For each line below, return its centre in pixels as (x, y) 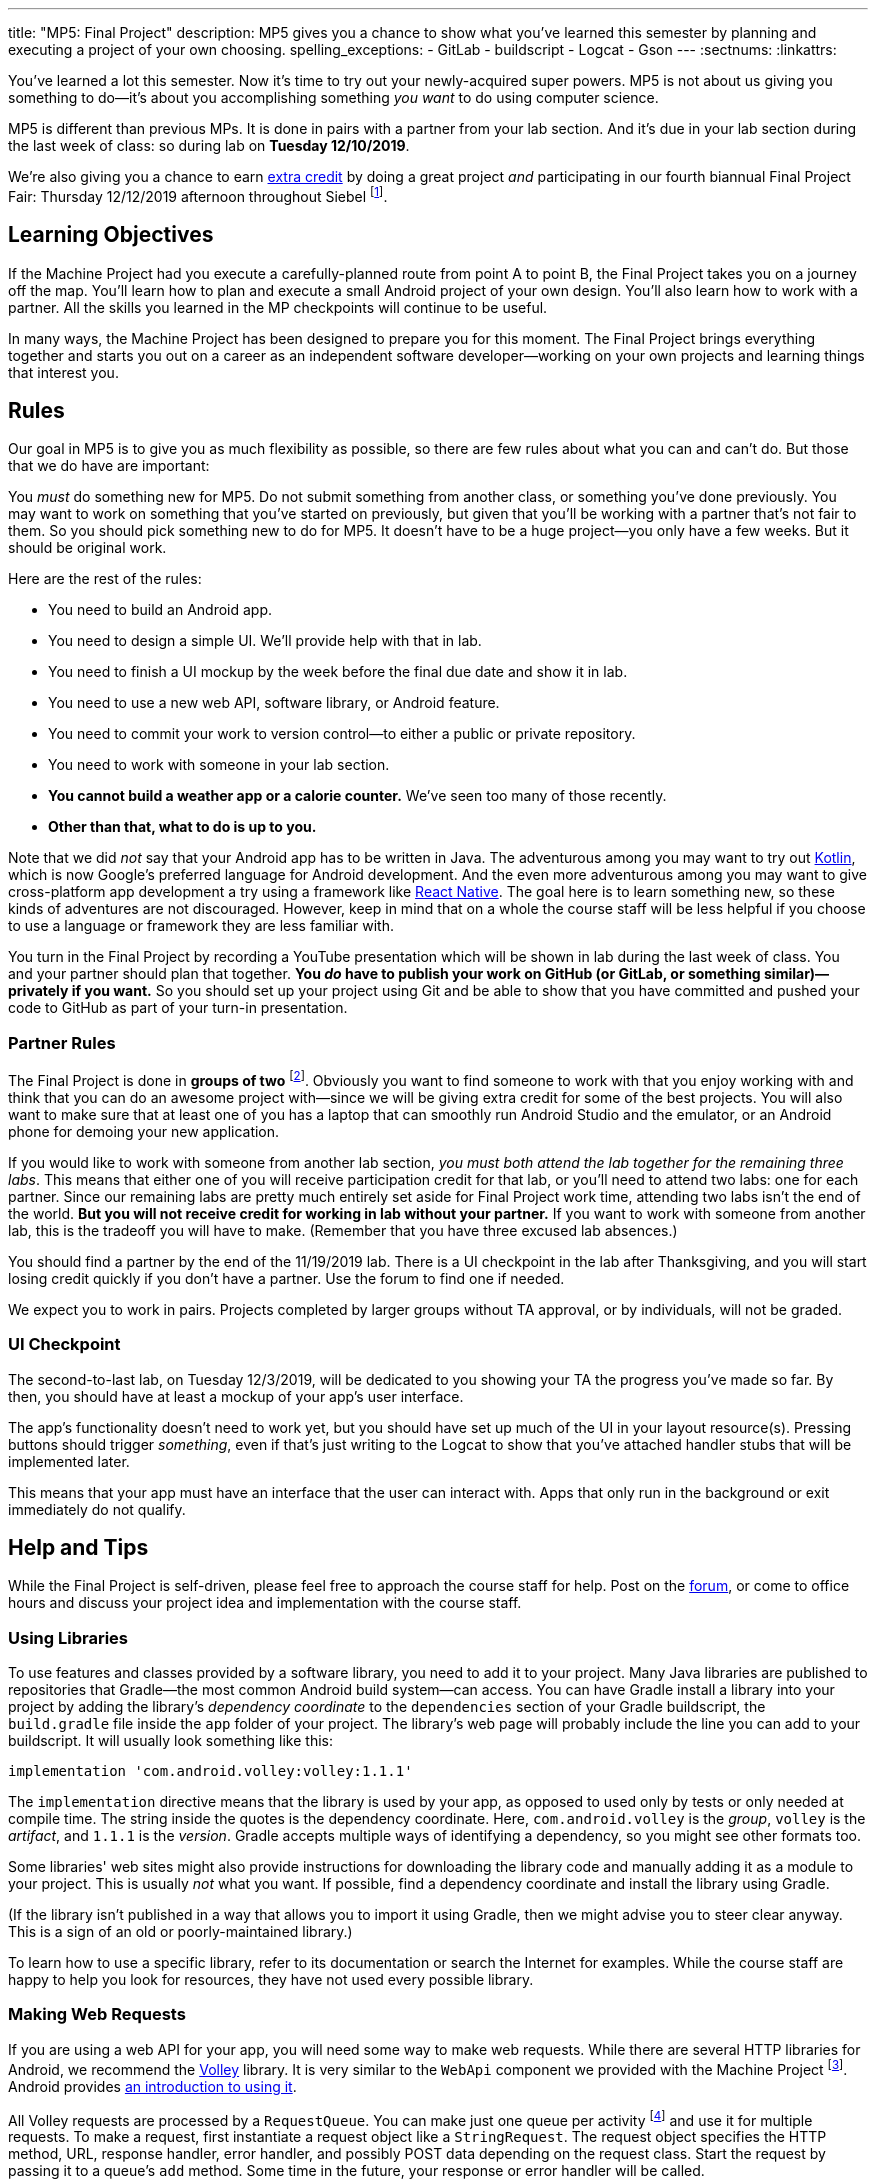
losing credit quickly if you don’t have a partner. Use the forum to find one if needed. (286, 1278)
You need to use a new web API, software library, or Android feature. (274, 703)
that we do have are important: (109, 466)
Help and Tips (78, 1547)
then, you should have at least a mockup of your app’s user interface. (236, 1396)
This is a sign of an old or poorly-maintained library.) (180, 1932)
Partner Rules (62, 1042)
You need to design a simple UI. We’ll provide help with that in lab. (265, 641)
